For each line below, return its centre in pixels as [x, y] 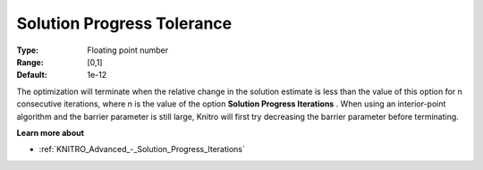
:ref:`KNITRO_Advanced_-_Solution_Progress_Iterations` [142, 149]
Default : [32, 75]
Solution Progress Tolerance [124, 23]
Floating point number [128, 50]
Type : [28, 50]
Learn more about [51, 132]
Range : [30, 62]
